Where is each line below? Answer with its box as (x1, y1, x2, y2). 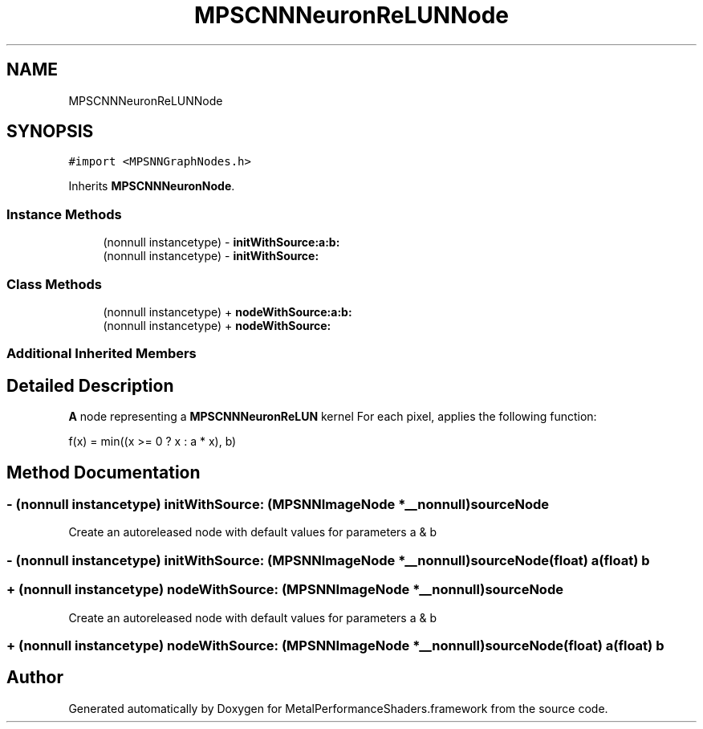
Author (6, 667, 63, 688)
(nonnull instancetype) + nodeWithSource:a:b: (103, 304, 352, 319)
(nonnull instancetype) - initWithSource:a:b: (103, 235, 340, 250)
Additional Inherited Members (6, 345, 197, 362)
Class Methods (6, 275, 102, 292)
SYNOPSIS (6, 121, 94, 142)
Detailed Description (6, 375, 174, 396)
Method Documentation (6, 462, 201, 483)
